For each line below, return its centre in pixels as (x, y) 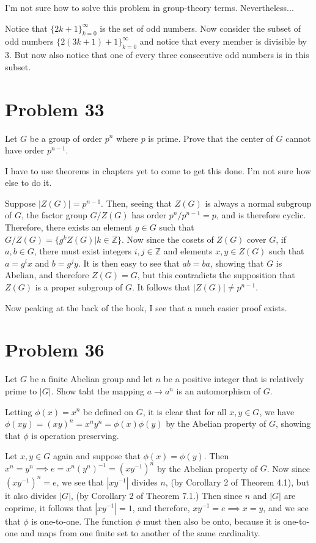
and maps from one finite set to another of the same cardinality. (140, 533)
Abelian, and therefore (47, 275)
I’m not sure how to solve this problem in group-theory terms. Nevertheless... (149, 7)
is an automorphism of (219, 390)
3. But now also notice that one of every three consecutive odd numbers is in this (157, 55)
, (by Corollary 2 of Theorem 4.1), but (237, 482)
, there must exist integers (83, 251)
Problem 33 (55, 109)
